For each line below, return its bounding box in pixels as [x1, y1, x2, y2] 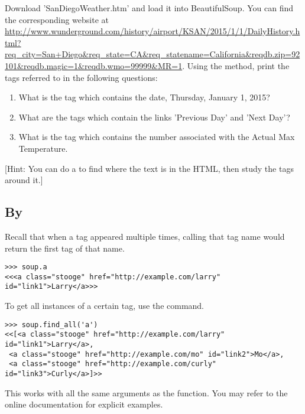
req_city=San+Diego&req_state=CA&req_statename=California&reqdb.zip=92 [5, 48, 300, 60]
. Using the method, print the [182, 59, 290, 71]
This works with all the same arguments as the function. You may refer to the [5, 386, 288, 399]
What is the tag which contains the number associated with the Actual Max [18, 131, 295, 143]
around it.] [5, 174, 43, 186]
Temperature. [18, 142, 68, 154]
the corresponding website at [5, 13, 109, 25]
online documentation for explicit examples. [5, 398, 163, 410]
